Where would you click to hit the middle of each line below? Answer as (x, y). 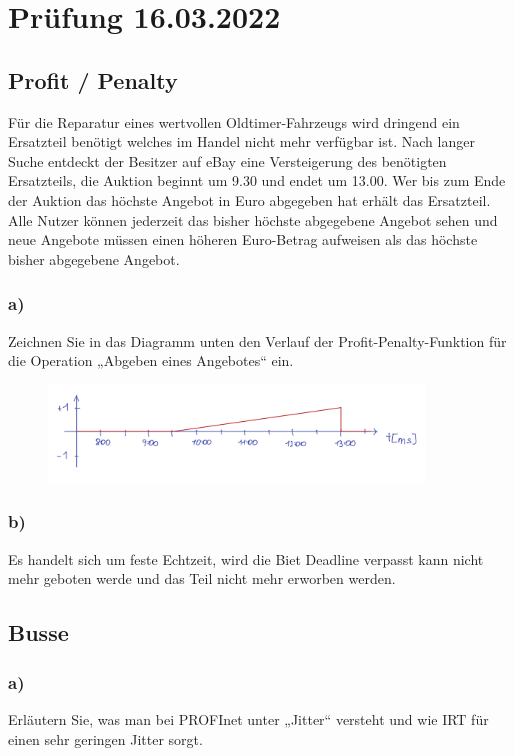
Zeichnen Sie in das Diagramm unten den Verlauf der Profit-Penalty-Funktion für (257, 340)
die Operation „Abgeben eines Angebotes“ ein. (151, 360)
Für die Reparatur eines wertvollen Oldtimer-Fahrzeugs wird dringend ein (234, 121)
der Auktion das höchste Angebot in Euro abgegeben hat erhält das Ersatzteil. (249, 199)
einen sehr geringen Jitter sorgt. (105, 738)
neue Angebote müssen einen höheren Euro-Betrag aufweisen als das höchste (243, 239)
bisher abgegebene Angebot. (94, 258)
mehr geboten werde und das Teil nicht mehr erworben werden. (202, 578)
